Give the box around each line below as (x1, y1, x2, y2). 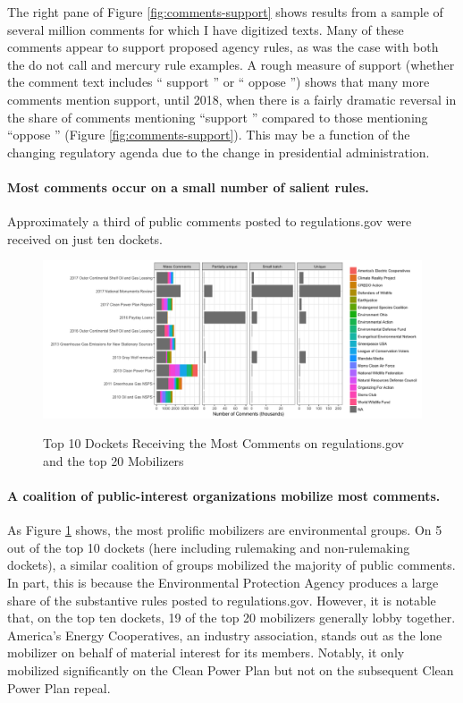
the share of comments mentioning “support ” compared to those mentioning (7, 107, 428, 126)
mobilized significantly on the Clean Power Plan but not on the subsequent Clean (7, 661, 454, 680)
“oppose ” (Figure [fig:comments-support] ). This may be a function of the (7, 125, 410, 144)
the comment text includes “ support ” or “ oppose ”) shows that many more (7, 72, 430, 91)
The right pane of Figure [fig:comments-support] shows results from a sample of (7, 3, 443, 21)
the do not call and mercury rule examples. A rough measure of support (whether (7, 55, 455, 73)
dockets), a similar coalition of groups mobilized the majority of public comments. (7, 555, 456, 574)
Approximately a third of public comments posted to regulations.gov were (7, 212, 412, 231)
